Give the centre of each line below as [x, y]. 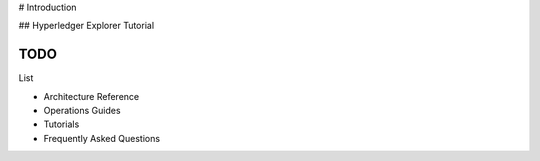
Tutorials [61, 124]
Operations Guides [82, 111]
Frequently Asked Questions [101, 138]
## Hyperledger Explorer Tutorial [86, 26]
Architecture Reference [91, 96]
